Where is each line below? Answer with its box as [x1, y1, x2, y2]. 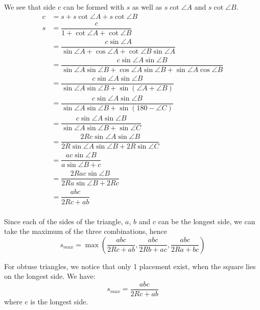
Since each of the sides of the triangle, [4, 216, 123, 226]
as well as [132, 2, 162, 12]
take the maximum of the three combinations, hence [4, 226, 167, 236]
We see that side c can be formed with [4, 2, 125, 12]
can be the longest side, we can [158, 216, 255, 226]
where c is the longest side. [4, 296, 88, 307]
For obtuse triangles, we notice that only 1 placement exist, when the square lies [4, 260, 256, 271]
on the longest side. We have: [4, 271, 96, 281]
